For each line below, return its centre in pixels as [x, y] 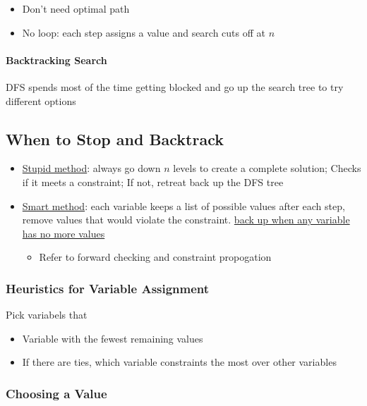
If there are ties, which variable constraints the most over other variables [179, 362]
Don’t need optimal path [76, 8]
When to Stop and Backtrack [115, 139]
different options [41, 100]
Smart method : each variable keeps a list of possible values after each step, [183, 205]
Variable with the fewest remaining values [113, 338]
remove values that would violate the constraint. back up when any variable [186, 220]
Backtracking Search [56, 60]
